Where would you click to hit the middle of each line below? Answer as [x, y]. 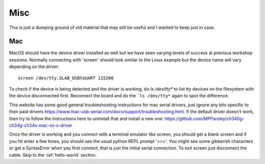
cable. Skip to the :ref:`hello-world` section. [53, 155]
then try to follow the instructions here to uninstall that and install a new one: [86, 118]
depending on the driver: [34, 67]
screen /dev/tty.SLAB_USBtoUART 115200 [66, 78]
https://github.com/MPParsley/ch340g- [205, 118]
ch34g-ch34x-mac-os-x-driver [41, 125]
